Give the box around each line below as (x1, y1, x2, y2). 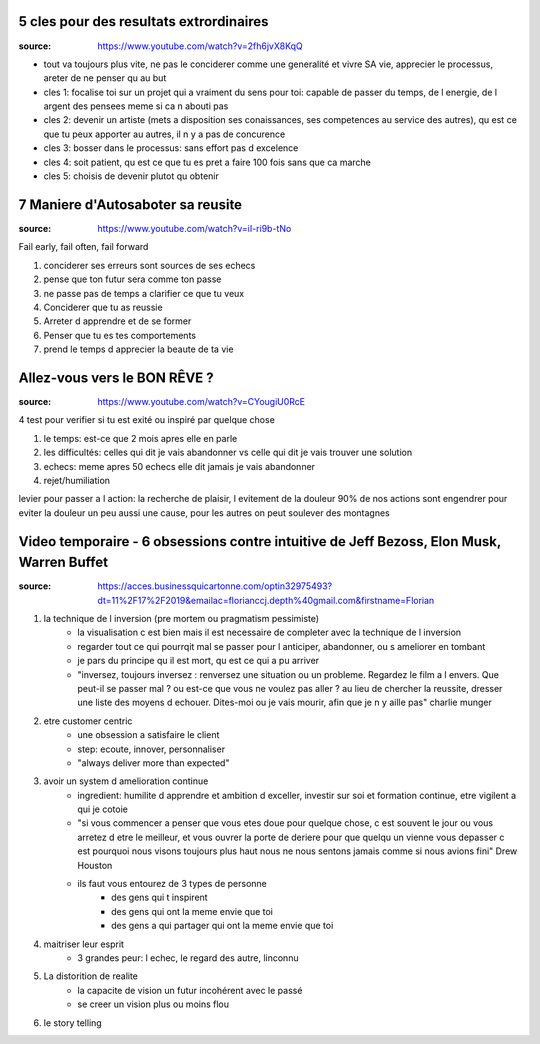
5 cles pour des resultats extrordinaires (18, 13, 269, 30)
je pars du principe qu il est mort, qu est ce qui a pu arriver (77, 655, 320, 667)
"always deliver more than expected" (77, 756, 230, 769)
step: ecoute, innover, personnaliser (77, 743, 225, 755)
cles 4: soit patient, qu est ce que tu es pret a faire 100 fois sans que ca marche (43, 156, 372, 168)
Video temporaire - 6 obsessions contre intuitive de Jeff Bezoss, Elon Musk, (18, 533, 502, 550)
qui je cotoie (77, 803, 129, 815)
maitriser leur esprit (43, 938, 125, 950)
